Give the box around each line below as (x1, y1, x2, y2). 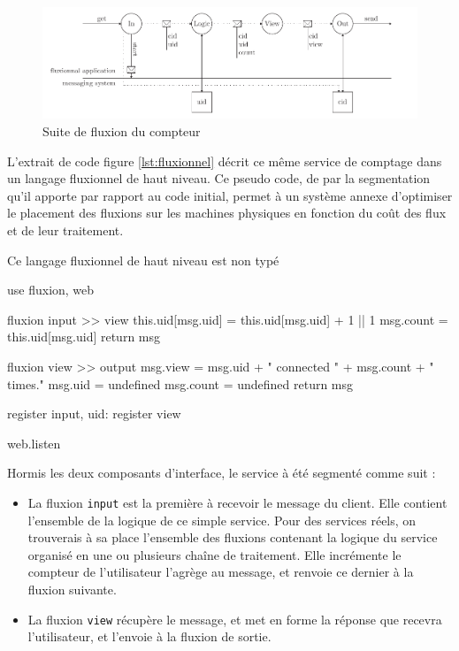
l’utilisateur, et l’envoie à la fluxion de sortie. (27, 627, 272, 646)
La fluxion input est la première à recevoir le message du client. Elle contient (27, 493, 448, 511)
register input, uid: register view (7, 404, 181, 423)
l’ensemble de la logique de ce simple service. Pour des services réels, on (27, 510, 417, 529)
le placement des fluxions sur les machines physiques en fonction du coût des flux (7, 203, 447, 222)
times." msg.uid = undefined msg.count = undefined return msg (7, 374, 354, 393)
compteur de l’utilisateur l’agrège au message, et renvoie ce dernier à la (27, 563, 414, 581)
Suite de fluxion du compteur (42, 122, 201, 140)
